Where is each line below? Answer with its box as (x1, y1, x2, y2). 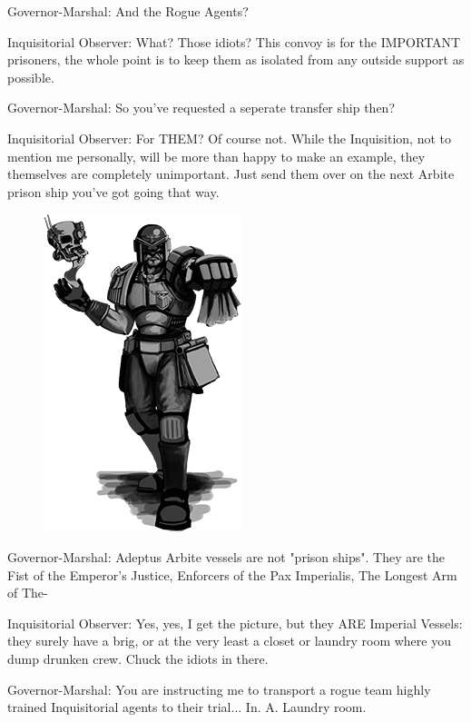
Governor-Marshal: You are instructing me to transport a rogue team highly (7, 679, 431, 698)
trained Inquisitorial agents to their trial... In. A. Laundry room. (7, 697, 367, 717)
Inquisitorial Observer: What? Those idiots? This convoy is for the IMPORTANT (7, 32, 461, 51)
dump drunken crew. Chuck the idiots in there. (7, 648, 269, 668)
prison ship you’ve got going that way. (7, 182, 220, 201)
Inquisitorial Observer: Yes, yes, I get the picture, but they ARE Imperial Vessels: (7, 613, 463, 632)
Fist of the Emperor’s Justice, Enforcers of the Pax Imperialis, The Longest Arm (7, 565, 457, 584)
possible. (7, 67, 54, 86)
